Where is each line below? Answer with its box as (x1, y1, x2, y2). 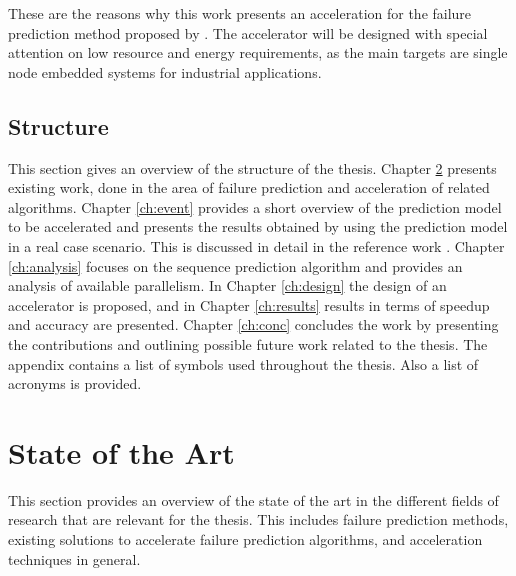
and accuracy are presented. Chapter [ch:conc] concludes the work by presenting (8, 314, 499, 335)
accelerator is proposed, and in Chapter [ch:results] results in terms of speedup (8, 294, 490, 315)
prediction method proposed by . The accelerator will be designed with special (8, 22, 488, 43)
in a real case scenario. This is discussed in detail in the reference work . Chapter (8, 235, 505, 256)
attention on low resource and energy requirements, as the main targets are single (8, 42, 508, 63)
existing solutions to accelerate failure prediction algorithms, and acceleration (8, 529, 483, 550)
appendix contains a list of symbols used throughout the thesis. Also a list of (8, 353, 479, 374)
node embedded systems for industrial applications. (8, 61, 322, 82)
